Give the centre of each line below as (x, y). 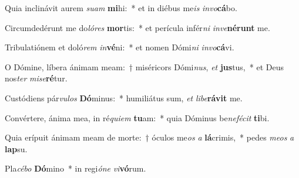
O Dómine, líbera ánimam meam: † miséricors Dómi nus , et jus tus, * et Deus (144, 66)
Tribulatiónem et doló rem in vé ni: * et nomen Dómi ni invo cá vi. (120, 47)
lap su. (16, 148)
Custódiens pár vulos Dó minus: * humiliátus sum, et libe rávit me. (124, 97)
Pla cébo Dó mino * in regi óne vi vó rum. (75, 168)
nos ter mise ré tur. (36, 78)
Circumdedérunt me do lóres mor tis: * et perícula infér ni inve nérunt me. (137, 27)
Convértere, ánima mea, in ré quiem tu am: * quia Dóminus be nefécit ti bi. (137, 117)
